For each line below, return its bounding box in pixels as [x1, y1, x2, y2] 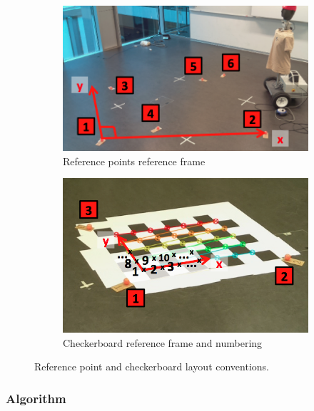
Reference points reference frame [63, 153, 206, 168]
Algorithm [6, 389, 66, 407]
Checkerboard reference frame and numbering [63, 335, 263, 350]
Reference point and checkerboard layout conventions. [34, 359, 269, 374]
